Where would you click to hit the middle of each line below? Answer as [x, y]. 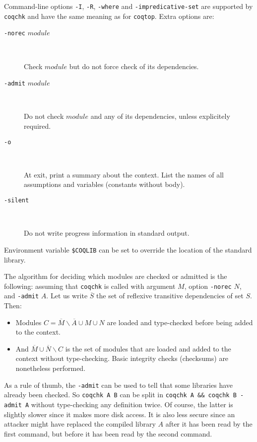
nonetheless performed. [51, 368]
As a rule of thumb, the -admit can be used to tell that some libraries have [119, 385]
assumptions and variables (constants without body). [104, 184]
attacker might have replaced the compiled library [80, 424]
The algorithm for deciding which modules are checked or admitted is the [116, 276]
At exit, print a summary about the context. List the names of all [124, 174]
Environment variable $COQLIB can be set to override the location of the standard [128, 249]
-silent [17, 201]
